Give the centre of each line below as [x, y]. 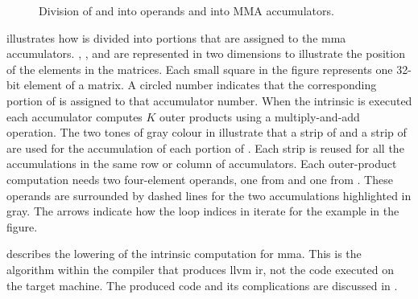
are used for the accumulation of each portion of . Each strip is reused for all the [205, 147]
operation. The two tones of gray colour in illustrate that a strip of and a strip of [207, 132]
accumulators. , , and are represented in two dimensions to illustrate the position [206, 53]
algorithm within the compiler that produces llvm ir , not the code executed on [200, 269]
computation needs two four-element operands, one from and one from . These [200, 179]
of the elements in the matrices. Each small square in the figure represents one [200, 69]
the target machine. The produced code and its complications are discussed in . [202, 285]
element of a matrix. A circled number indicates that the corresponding [200, 85]
